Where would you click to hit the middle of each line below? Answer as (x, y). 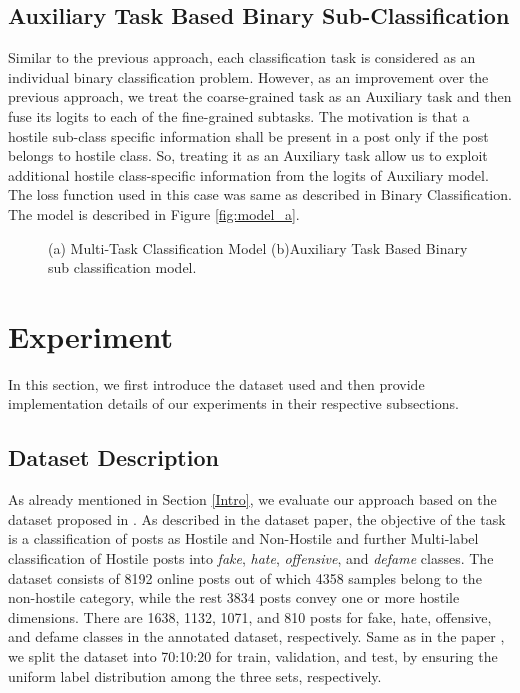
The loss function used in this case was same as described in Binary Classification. (260, 194)
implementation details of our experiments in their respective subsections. (233, 403)
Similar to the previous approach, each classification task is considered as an (242, 57)
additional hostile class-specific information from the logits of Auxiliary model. (248, 174)
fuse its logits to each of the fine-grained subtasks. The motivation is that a (239, 115)
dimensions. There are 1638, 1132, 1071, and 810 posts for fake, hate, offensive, (250, 616)
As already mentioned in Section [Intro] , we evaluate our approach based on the (252, 499)
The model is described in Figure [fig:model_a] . (154, 213)
